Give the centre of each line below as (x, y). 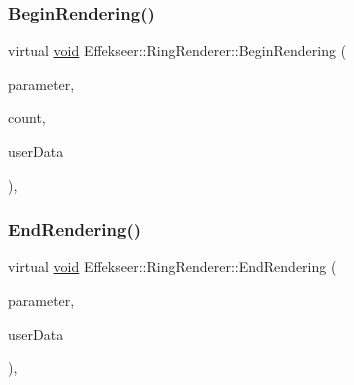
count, (27, 117)
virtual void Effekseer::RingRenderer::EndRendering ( (172, 266)
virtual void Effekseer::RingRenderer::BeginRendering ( (177, 50)
